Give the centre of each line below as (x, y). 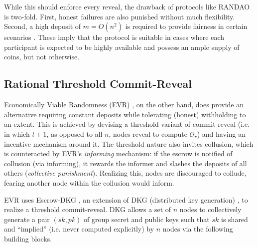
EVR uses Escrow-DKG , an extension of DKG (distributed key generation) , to (126, 199)
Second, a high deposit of (43, 26)
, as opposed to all (74, 133)
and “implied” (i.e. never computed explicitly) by (79, 229)
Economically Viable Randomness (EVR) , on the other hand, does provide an (124, 105)
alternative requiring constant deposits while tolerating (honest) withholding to (125, 114)
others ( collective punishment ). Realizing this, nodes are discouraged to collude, (125, 173)
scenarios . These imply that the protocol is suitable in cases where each (114, 37)
